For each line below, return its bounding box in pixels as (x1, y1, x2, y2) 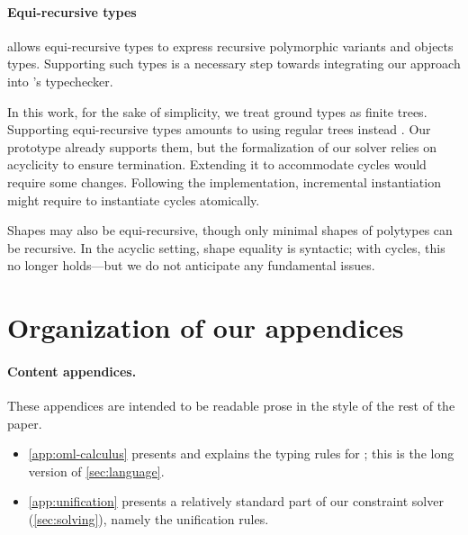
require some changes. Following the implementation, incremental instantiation (7, 172, 441, 191)
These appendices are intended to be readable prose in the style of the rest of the (7, 396, 455, 415)
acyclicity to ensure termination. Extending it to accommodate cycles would (7, 155, 427, 174)
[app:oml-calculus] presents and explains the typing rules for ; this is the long (28, 444, 454, 463)
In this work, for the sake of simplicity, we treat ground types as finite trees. (7, 102, 427, 121)
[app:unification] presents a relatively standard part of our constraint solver (28, 492, 444, 511)
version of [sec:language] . (28, 461, 165, 480)
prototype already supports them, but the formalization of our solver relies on (7, 137, 437, 156)
